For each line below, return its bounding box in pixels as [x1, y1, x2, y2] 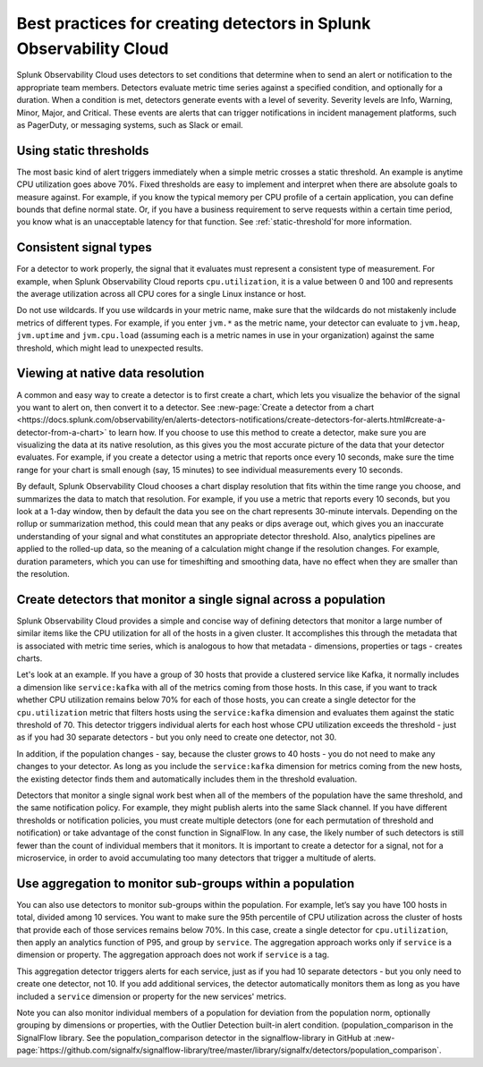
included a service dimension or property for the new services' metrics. [16, 991, 286, 1002]
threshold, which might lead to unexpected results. [16, 343, 204, 353]
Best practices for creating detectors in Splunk [16, 13, 371, 33]
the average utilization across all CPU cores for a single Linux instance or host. [16, 289, 307, 300]
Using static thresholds [16, 143, 149, 158]
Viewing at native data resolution [16, 366, 205, 381]
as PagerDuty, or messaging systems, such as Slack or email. [16, 119, 243, 130]
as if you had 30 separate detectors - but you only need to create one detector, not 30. [16, 732, 337, 742]
